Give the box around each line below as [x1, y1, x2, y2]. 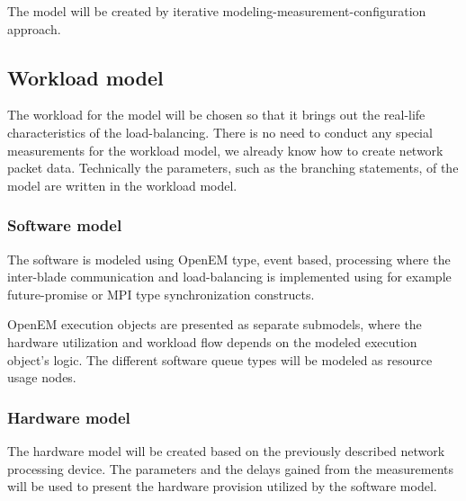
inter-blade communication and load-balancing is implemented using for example [7, 267, 452, 286]
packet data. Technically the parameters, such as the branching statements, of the [7, 158, 459, 177]
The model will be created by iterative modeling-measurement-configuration [7, 2, 426, 20]
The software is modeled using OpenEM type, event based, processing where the [7, 249, 451, 268]
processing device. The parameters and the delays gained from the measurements [7, 459, 454, 478]
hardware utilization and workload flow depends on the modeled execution [7, 332, 417, 351]
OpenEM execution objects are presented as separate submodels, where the [7, 315, 422, 334]
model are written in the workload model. [7, 175, 237, 194]
